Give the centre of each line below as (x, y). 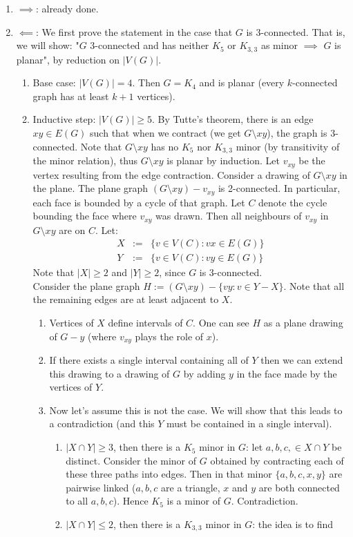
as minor (279, 45)
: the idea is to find (293, 524)
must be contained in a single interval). (249, 423)
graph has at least (71, 96)
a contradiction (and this (102, 423)
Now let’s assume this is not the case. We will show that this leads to (196, 410)
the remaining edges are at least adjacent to (126, 299)
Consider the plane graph (86, 285)
